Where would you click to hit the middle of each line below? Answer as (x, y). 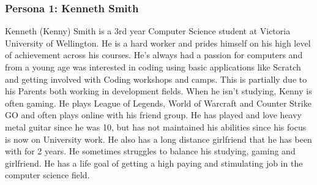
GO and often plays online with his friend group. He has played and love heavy (153, 115)
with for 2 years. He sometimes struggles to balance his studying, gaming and (150, 151)
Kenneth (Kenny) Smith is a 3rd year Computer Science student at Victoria (148, 31)
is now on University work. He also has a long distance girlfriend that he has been (158, 139)
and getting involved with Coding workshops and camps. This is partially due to (156, 79)
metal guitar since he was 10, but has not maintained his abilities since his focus (156, 126)
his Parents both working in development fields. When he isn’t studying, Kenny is (158, 91)
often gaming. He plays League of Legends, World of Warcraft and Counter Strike (158, 103)
